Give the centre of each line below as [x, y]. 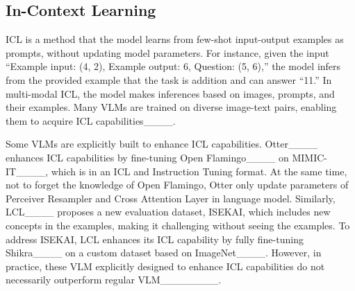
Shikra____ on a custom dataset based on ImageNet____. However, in [164, 253]
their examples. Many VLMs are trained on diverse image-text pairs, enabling [171, 107]
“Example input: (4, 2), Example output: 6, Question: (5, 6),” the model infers [173, 66]
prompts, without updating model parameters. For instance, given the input [167, 52]
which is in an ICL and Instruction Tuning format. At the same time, [199, 171]
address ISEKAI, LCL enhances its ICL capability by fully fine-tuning [155, 239]
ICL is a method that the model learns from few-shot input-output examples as [175, 39]
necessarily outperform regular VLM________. [114, 280]
